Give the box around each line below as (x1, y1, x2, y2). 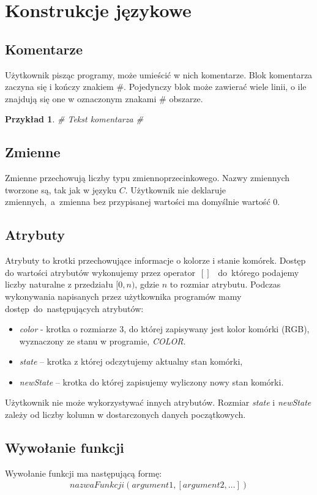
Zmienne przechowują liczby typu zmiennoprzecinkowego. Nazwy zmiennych (5, 171, 290, 184)
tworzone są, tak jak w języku (5, 183, 117, 196)
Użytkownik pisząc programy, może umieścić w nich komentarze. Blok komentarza (5, 68, 313, 81)
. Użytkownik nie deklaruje (125, 183, 226, 196)
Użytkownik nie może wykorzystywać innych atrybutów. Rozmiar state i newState (5, 396, 311, 409)
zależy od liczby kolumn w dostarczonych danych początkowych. (5, 408, 246, 421)
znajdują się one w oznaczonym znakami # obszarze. (5, 92, 203, 105)
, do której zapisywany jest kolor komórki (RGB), (124, 322, 310, 335)
